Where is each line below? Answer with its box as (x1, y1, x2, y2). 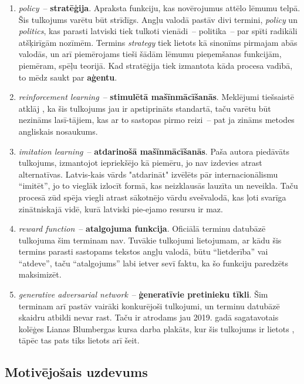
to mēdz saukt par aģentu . (18, 71, 117, 83)
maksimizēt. (18, 268, 62, 281)
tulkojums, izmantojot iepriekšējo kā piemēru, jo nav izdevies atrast (18, 156, 262, 169)
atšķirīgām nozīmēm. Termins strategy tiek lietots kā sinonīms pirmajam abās (18, 36, 298, 48)
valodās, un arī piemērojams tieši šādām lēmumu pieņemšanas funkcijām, (18, 48, 282, 60)
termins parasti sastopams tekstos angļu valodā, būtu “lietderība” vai (18, 245, 268, 258)
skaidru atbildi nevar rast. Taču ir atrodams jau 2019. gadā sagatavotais (18, 311, 279, 323)
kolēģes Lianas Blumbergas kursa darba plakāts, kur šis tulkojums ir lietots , (18, 322, 295, 335)
